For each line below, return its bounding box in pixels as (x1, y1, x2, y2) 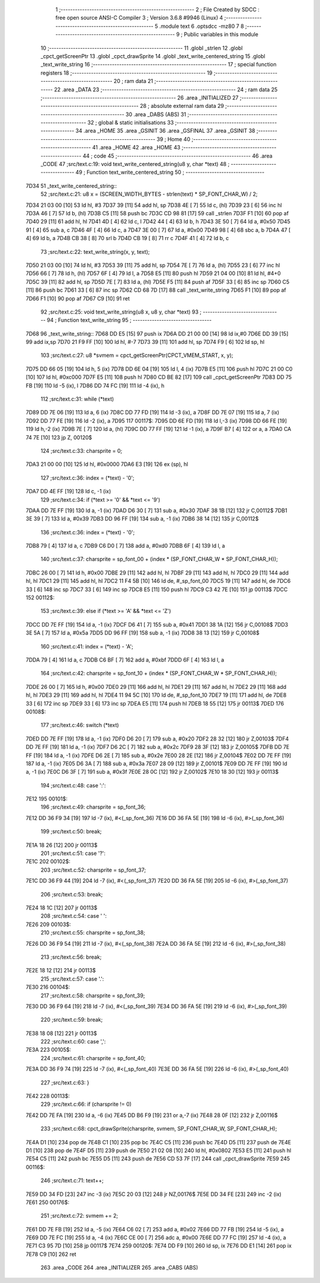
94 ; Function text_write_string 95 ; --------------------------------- (46, 317, 212, 324)
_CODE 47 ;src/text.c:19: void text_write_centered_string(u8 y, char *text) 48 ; (40, 161, 230, 168)
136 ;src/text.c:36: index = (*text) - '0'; (40, 528, 135, 536)
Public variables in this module (184, 31, 259, 38)
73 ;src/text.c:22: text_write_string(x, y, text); (40, 248, 150, 255)
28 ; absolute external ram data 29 (139, 103, 225, 110)
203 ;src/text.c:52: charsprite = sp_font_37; (40, 866, 146, 873)
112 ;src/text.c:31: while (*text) (40, 395, 114, 403)
